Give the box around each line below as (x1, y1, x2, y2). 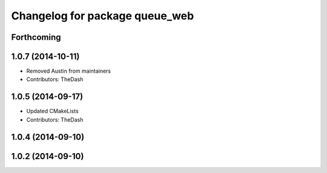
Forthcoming (11, 32, 61, 42)
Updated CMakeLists (26, 108, 79, 115)
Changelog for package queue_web (11, 9, 194, 22)
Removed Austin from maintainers (26, 67, 111, 75)
